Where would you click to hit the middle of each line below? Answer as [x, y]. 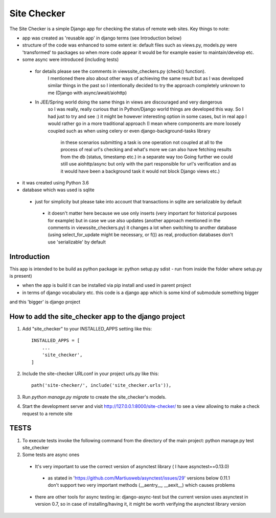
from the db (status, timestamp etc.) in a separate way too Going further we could [147, 157]
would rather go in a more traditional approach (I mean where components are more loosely [144, 123]
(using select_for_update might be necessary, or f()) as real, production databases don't [140, 235]
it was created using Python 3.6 [55, 182]
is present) [21, 276]
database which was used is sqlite [58, 190]
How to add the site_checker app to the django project [97, 316]
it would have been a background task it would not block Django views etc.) [140, 171]
